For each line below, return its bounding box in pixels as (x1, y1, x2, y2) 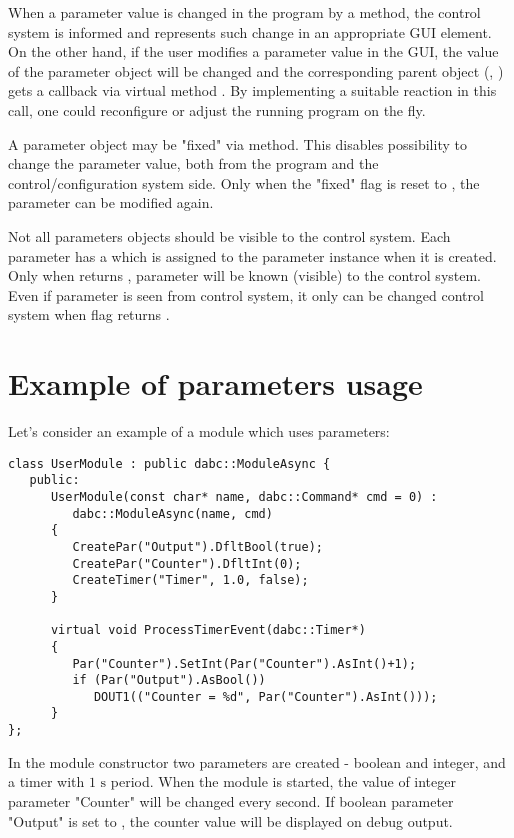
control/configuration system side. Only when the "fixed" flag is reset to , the (8, 172, 480, 193)
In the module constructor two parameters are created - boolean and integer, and (8, 751, 506, 772)
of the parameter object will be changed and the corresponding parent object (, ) (8, 60, 504, 81)
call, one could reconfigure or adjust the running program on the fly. (8, 99, 426, 120)
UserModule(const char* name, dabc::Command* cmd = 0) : (50, 489, 438, 504)
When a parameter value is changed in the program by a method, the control (8, 2, 481, 22)
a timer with (8, 771, 85, 792)
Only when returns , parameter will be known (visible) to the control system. (8, 265, 482, 286)
